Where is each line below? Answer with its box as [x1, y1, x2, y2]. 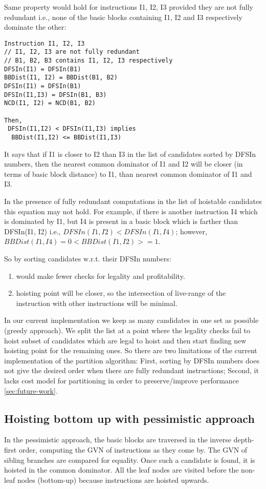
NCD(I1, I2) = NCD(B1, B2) [4, 99, 96, 107]
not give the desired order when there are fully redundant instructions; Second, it [4, 365, 259, 376]
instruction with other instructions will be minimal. [16, 297, 178, 308]
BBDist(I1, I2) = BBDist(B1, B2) [4, 74, 118, 81]
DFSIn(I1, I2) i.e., [4, 226, 61, 236]
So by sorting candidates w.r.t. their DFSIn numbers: [4, 253, 171, 263]
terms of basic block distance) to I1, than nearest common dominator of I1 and [4, 168, 252, 179]
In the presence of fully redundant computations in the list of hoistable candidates [4, 196, 262, 207]
